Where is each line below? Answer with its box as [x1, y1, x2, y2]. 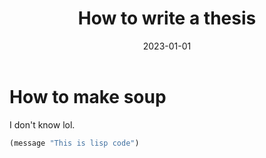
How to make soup [9, 85, 167, 108]
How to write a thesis [77, 7, 257, 30]
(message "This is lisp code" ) [9, 138, 140, 148]
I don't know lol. [9, 118, 76, 131]
